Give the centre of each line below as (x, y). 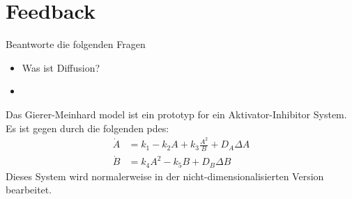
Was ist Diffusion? (61, 67)
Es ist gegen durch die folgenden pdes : (87, 128)
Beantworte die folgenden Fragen (76, 44)
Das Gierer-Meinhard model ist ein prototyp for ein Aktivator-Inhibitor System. (176, 114)
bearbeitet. (29, 190)
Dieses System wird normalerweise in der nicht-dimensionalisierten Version (165, 176)
